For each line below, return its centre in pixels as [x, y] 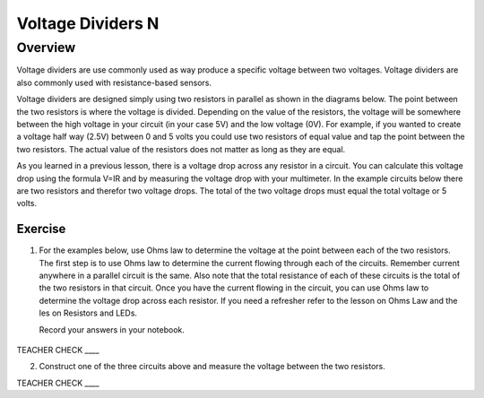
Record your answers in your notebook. [112, 329]
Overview [46, 48]
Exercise [41, 229]
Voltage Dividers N [88, 23]
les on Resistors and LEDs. [88, 313]
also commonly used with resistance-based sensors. [114, 82]
